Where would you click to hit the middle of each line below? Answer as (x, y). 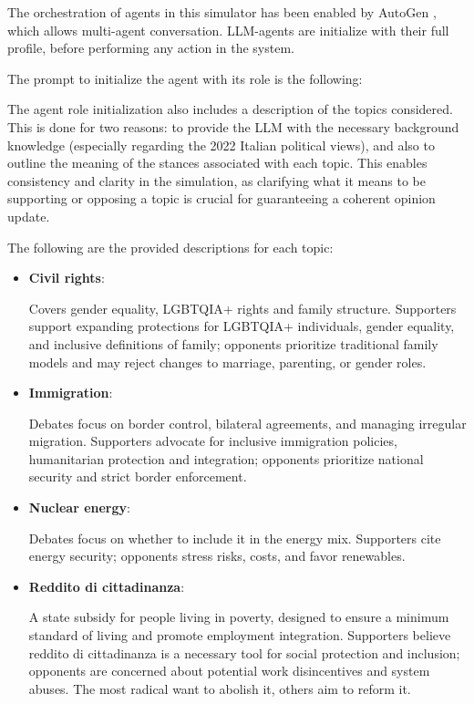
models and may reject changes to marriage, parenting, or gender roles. (227, 362)
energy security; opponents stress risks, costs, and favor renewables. (217, 556)
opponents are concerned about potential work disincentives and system (229, 671)
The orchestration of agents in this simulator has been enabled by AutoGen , (222, 12)
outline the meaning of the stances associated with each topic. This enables (217, 163)
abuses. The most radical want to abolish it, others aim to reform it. (220, 688)
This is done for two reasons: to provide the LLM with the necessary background (233, 126)
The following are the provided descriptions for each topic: (170, 247)
